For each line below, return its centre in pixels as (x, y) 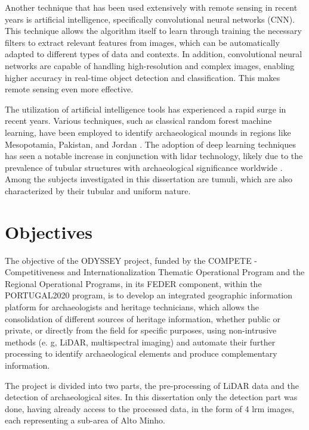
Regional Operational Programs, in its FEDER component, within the (133, 283)
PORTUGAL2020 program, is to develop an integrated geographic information (149, 295)
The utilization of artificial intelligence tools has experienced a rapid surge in (146, 109)
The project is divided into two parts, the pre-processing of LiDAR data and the (152, 385)
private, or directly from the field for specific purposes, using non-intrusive (141, 330)
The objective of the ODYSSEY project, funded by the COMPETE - (131, 260)
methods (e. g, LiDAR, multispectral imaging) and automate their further (140, 342)
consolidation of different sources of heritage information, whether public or (143, 318)
